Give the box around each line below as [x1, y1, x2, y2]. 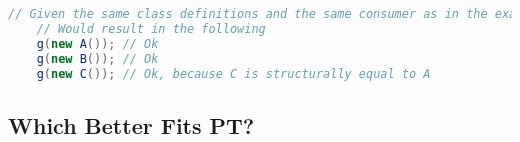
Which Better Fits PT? [8, 109, 255, 140]
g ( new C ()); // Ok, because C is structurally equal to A [36, 66, 431, 81]
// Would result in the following [36, 21, 266, 36]
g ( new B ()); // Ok [36, 51, 159, 66]
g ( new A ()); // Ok [36, 36, 159, 51]
